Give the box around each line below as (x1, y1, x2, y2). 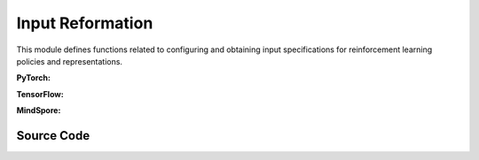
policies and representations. (16, 56, 123, 66)
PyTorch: (16, 72, 51, 83)
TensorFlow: (16, 88, 64, 99)
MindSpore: (16, 105, 61, 116)
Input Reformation (16, 13, 153, 33)
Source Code (16, 128, 90, 143)
